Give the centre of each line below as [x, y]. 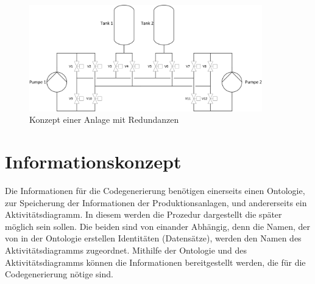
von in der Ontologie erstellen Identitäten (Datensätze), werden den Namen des [153, 238]
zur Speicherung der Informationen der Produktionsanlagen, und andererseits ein [156, 202]
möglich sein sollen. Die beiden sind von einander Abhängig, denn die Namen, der [158, 226]
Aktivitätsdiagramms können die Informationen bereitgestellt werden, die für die [155, 262]
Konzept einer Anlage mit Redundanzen [104, 119]
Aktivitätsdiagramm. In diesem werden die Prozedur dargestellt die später [143, 214]
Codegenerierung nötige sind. [59, 274]
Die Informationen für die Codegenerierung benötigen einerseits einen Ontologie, [155, 191]
